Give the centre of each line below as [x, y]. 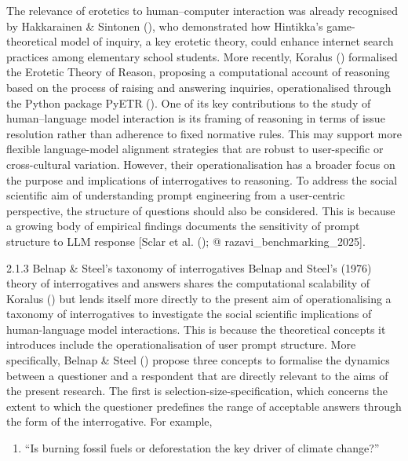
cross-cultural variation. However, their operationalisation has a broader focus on [201, 164]
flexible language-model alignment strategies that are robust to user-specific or [195, 149]
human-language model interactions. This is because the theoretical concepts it [196, 329]
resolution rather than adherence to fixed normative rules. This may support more [204, 133]
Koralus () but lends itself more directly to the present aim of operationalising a [199, 298]
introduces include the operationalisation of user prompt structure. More [181, 344]
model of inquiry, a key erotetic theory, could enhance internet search [227, 41]
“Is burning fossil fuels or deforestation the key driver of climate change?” [202, 448]
